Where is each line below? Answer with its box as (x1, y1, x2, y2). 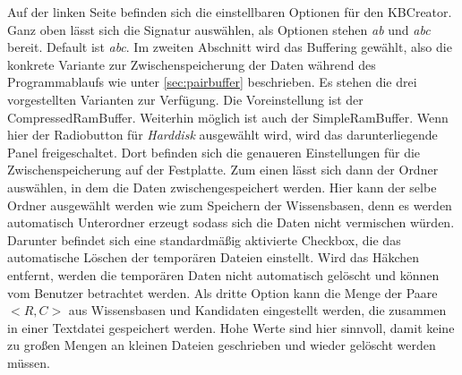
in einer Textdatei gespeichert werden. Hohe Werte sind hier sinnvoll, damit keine (7, 318, 455, 337)
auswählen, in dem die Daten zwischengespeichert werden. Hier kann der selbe (7, 177, 437, 196)
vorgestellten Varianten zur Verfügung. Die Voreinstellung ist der (7, 89, 364, 108)
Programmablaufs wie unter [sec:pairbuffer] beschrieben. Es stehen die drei (7, 72, 417, 91)
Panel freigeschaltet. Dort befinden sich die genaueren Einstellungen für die (7, 142, 421, 161)
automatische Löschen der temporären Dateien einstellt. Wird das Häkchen (7, 248, 420, 267)
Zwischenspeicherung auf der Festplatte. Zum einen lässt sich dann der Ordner (7, 160, 439, 179)
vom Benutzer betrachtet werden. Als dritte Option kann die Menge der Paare (7, 283, 438, 302)
